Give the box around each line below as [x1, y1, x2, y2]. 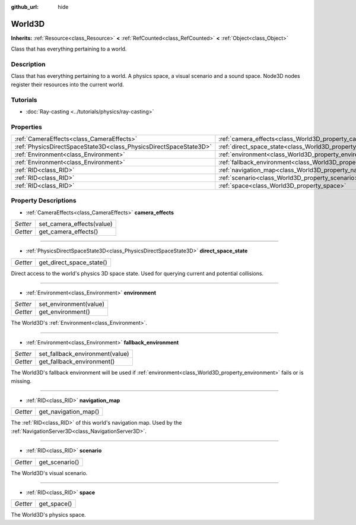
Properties [11, 122, 43, 131]
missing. [11, 377, 32, 384]
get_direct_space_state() [39, 258, 108, 267]
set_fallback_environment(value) [39, 350, 130, 358]
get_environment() [39, 308, 90, 316]
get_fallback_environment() [39, 358, 115, 366]
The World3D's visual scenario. [11, 469, 88, 476]
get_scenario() [39, 458, 80, 466]
